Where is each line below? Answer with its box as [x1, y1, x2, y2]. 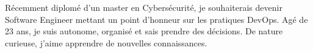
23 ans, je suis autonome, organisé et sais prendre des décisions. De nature [5, 25, 283, 37]
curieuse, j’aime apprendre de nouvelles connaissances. [5, 36, 207, 49]
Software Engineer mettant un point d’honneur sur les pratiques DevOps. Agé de [5, 13, 308, 25]
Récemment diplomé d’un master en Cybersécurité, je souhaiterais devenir [5, 1, 282, 13]
